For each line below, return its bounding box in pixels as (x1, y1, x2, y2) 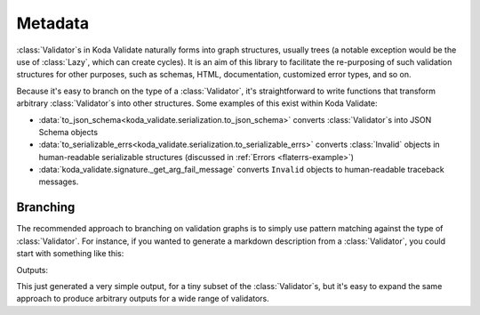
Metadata (16, 13, 89, 33)
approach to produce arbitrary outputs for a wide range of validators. (16, 294, 270, 304)
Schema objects (38, 126, 98, 137)
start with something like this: (16, 248, 124, 259)
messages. (38, 176, 79, 187)
